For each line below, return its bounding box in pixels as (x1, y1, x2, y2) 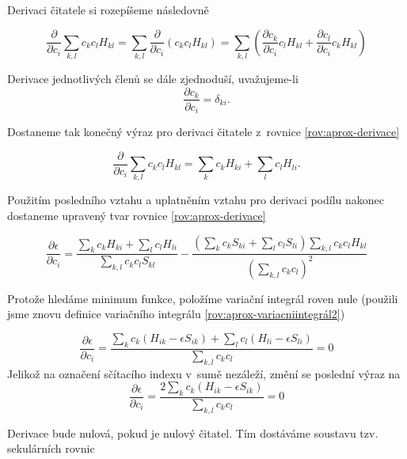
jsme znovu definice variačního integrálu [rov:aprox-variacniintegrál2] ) (7, 305, 345, 322)
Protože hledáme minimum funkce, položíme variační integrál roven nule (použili (7, 290, 398, 306)
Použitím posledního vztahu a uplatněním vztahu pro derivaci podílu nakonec (7, 192, 385, 208)
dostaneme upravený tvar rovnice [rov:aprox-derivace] (7, 207, 266, 224)
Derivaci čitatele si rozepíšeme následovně (7, 2, 209, 17)
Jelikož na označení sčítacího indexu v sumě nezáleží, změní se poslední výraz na (7, 365, 401, 381)
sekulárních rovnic (7, 440, 95, 457)
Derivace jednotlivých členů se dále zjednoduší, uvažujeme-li (7, 70, 299, 86)
